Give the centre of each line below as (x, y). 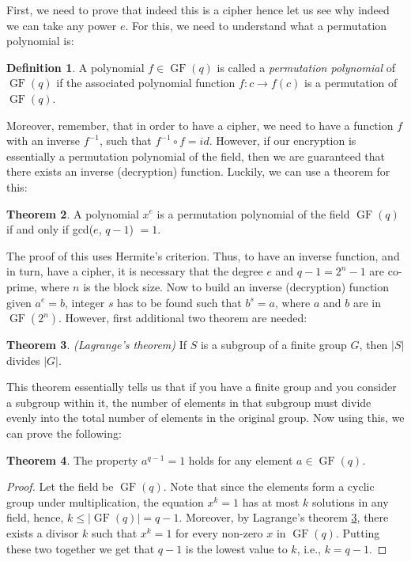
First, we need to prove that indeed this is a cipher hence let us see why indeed (198, 9)
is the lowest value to (236, 548)
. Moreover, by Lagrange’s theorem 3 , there (284, 517)
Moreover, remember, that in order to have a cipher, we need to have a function (200, 125)
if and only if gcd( (50, 229)
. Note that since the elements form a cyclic (269, 486)
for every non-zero (219, 533)
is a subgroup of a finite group (273, 345)
